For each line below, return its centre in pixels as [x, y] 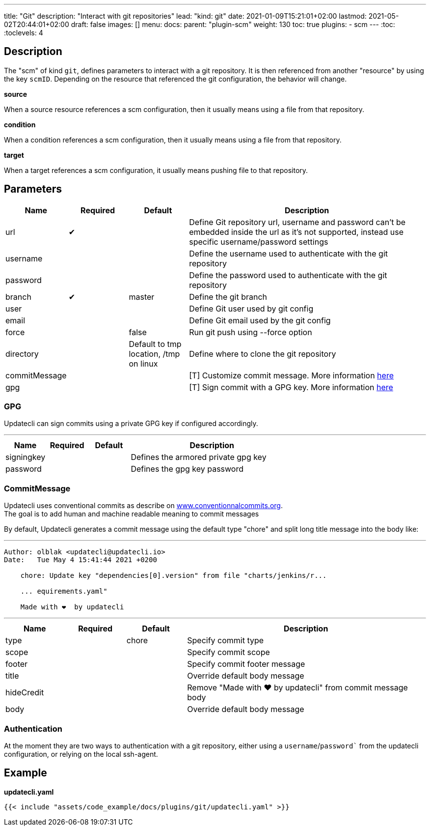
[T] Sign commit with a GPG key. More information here [291, 387]
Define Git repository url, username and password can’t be [297, 222]
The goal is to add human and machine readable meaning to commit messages [132, 514]
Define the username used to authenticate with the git [289, 253]
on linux [143, 363]
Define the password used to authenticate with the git [288, 275]
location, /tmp [154, 354]
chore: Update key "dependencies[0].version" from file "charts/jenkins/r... [174, 576]
